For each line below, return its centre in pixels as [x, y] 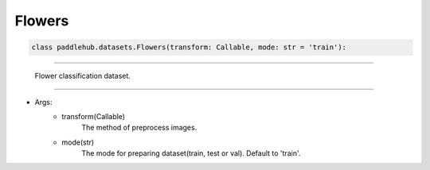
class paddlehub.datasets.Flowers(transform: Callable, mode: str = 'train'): [189, 47]
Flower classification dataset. [83, 76]
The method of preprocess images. [139, 128]
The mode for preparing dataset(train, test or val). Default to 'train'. [191, 153]
